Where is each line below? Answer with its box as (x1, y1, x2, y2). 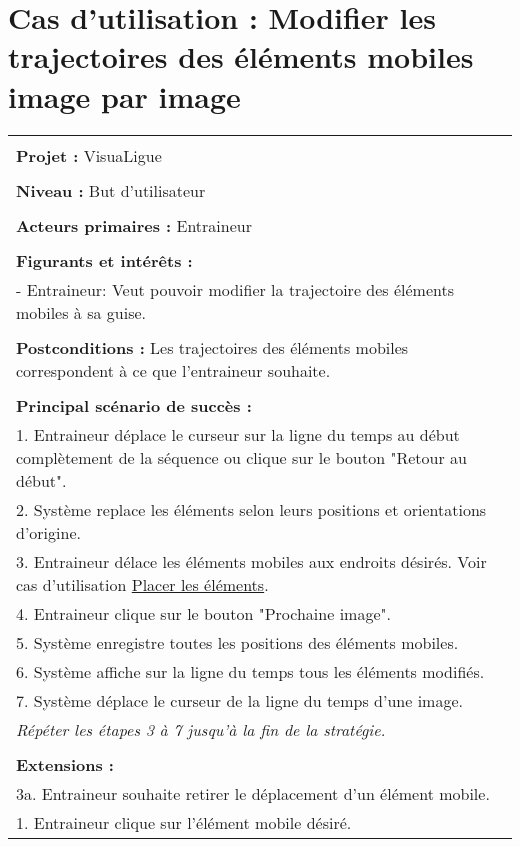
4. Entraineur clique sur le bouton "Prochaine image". (16, 601, 391, 625)
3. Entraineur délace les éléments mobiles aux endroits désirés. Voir (16, 549, 487, 573)
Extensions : (16, 752, 114, 776)
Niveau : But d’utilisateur (16, 178, 206, 202)
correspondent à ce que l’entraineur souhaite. (16, 358, 331, 382)
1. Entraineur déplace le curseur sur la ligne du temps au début (16, 422, 460, 446)
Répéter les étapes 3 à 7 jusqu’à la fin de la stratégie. (16, 717, 386, 741)
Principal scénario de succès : (16, 393, 252, 417)
